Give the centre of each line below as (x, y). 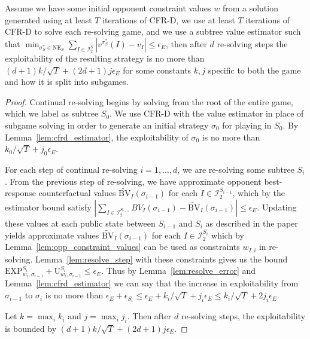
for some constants (157, 70)
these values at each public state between (80, 223)
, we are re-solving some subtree (236, 169)
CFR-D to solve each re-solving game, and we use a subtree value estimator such (153, 31)
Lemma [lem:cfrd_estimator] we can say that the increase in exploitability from (152, 283)
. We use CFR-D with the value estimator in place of (207, 113)
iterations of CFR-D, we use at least (169, 19)
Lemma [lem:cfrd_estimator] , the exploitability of (97, 137)
